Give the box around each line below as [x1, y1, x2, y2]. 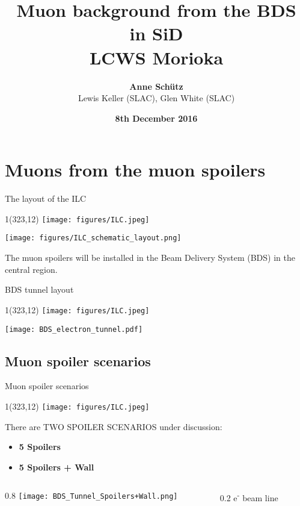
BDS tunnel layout [5, 283, 74, 296]
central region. [5, 263, 58, 275]
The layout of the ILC [5, 192, 87, 205]
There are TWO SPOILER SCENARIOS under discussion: [5, 420, 222, 433]
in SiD [129, 21, 183, 46]
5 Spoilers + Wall [19, 460, 94, 473]
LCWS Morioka [89, 45, 224, 69]
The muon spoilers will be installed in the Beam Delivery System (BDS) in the [5, 251, 295, 264]
